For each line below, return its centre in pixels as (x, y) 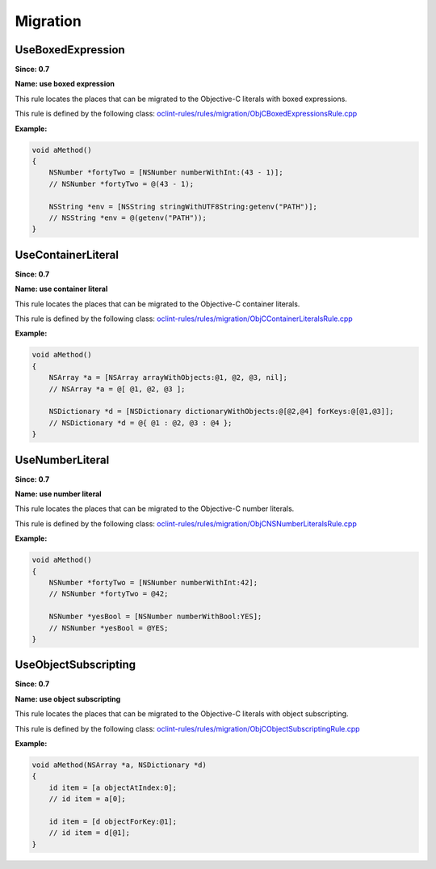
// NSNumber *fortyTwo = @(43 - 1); (121, 184)
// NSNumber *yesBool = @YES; (109, 628)
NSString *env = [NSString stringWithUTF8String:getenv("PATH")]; (183, 207)
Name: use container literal (61, 289)
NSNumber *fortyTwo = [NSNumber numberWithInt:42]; (153, 582)
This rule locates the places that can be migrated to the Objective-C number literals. (155, 508)
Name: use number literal (58, 494)
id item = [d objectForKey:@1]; (113, 821)
